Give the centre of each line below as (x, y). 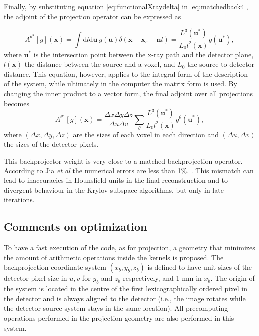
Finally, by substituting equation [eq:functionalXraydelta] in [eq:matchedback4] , (126, 6)
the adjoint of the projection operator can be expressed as (93, 16)
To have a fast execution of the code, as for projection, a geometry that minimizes (129, 248)
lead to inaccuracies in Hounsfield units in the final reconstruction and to (116, 180)
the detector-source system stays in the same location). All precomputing (116, 308)
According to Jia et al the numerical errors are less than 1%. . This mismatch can (129, 170)
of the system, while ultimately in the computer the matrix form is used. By (121, 84)
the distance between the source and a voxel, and (100, 64)
